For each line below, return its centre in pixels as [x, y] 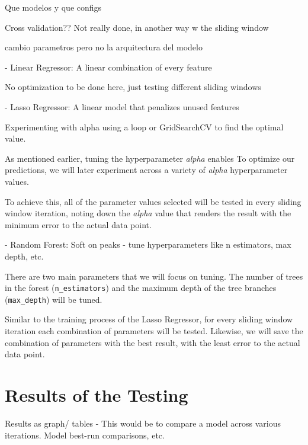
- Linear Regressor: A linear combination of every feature [108, 67]
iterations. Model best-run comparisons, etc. [85, 435]
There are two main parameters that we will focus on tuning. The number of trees [154, 276]
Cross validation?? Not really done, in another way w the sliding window [137, 27]
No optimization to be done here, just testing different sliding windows [133, 87]
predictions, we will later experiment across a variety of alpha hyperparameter [146, 170]
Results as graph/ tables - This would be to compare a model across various [143, 423]
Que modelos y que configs [53, 7]
